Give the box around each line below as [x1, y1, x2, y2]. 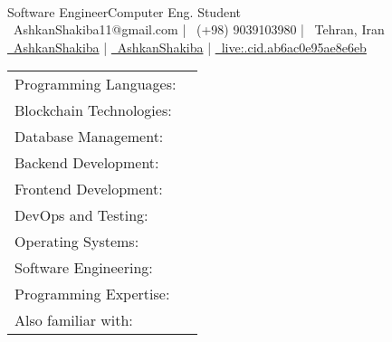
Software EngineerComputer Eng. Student [7, 2, 241, 21]
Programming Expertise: [14, 283, 170, 305]
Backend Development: [14, 152, 159, 174]
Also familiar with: [14, 309, 133, 331]
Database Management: [14, 126, 164, 147]
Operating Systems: [14, 231, 139, 252]
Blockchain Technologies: [14, 100, 172, 121]
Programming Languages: [14, 73, 177, 95]
